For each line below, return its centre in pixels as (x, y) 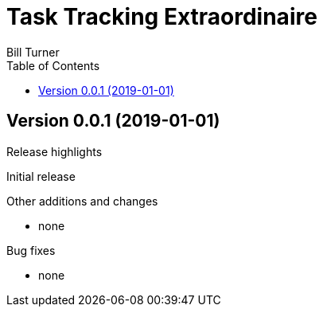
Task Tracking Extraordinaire (162, 17)
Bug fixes (31, 250)
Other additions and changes (82, 201)
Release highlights (54, 151)
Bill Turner (33, 52)
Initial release (41, 176)
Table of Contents (53, 65)
